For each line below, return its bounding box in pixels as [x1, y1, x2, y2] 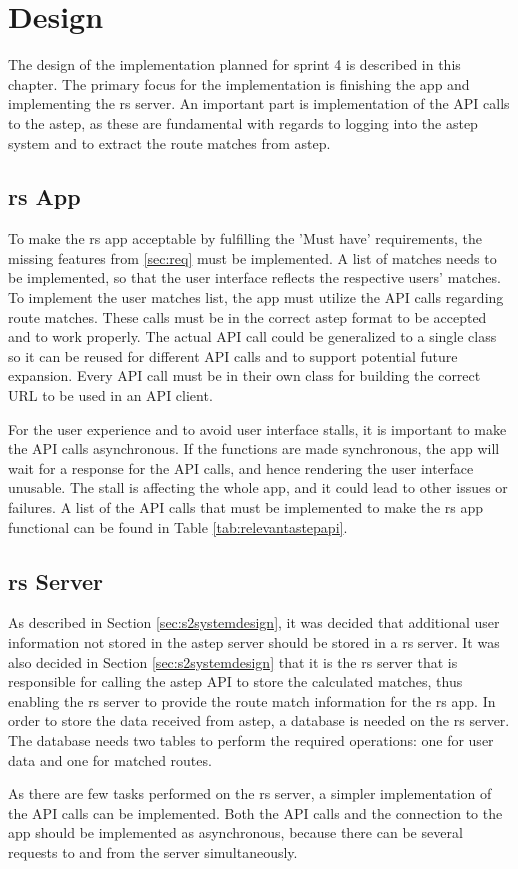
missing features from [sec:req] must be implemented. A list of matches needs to [8, 247, 497, 268]
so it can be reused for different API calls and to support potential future [8, 345, 458, 366]
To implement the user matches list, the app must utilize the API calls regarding [8, 287, 504, 308]
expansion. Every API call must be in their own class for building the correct [8, 365, 481, 386]
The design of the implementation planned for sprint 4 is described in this [8, 54, 461, 75]
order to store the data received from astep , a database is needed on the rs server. [8, 710, 510, 731]
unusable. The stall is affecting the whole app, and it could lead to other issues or [8, 477, 508, 498]
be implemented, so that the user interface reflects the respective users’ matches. [8, 267, 501, 288]
